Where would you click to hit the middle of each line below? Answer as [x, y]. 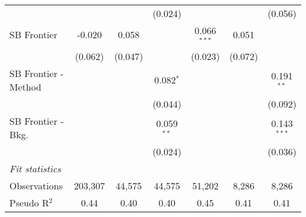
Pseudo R [29, 202]
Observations [36, 185]
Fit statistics [35, 168]
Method [26, 86]
